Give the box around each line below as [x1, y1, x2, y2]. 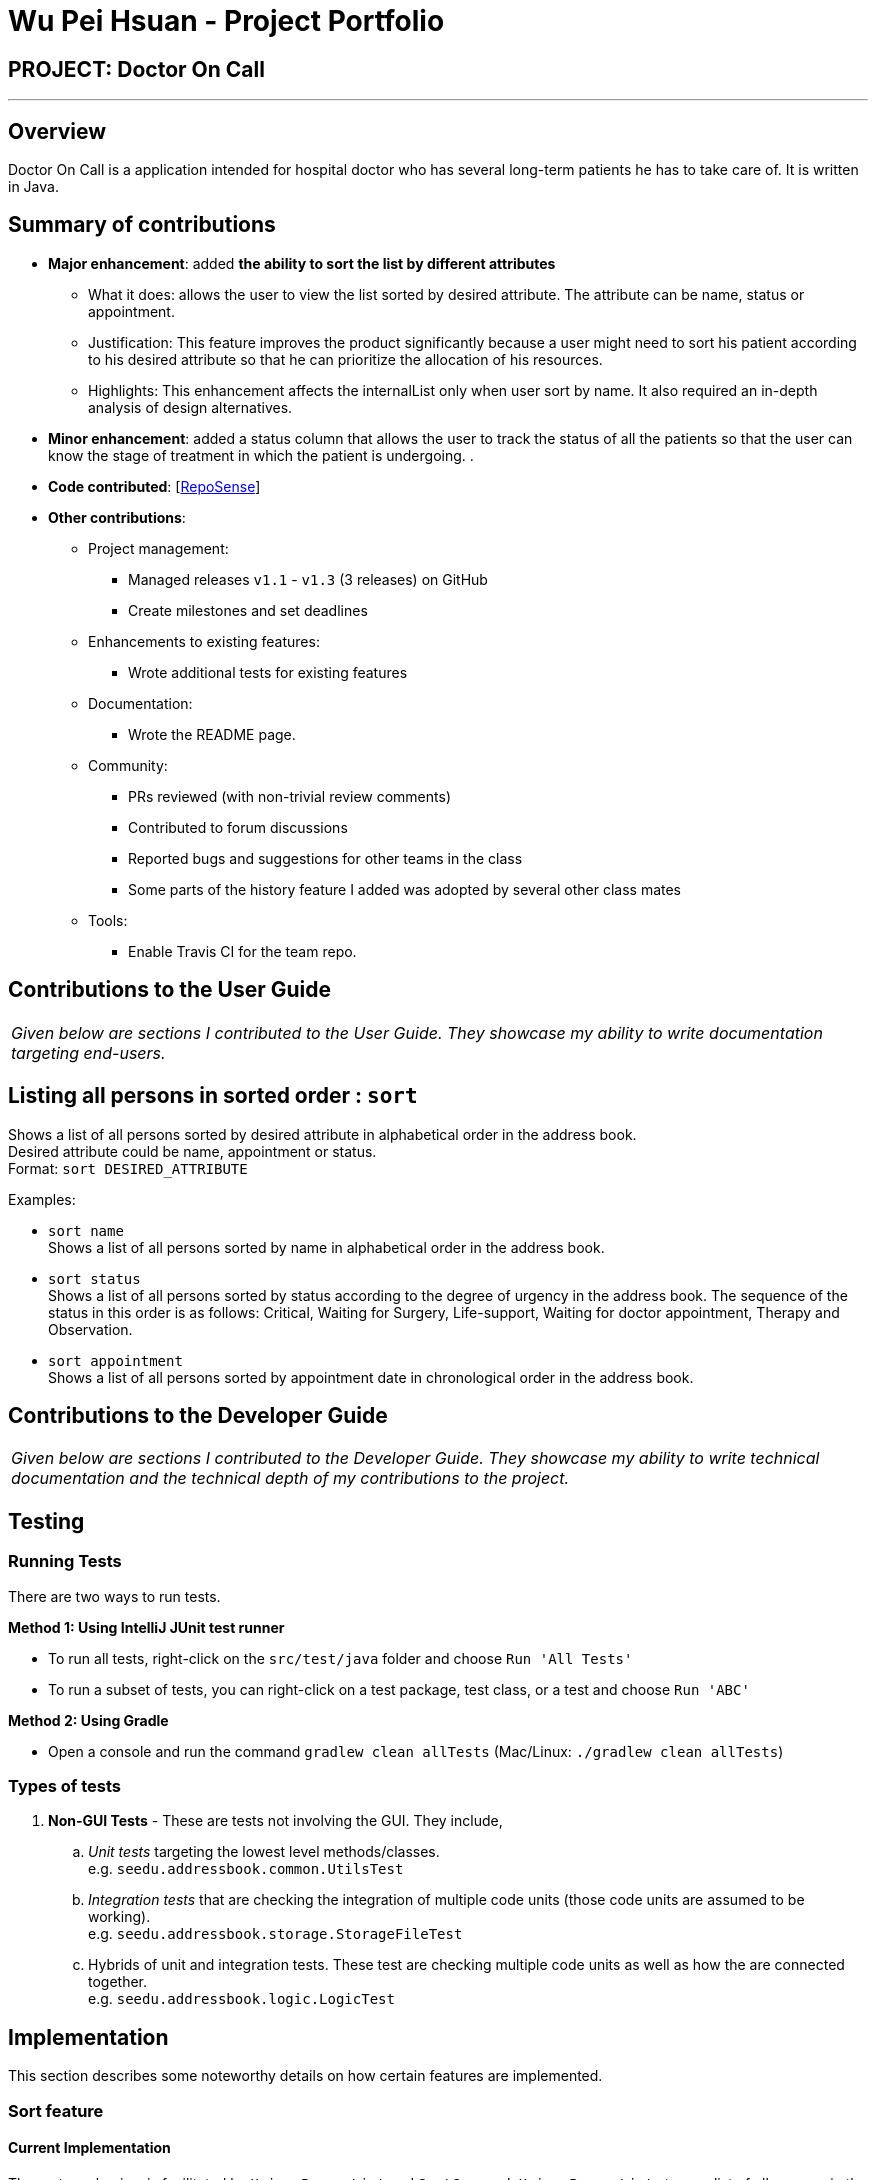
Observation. [48, 1320, 133, 1338]
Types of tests [8, 1775, 122, 1796]
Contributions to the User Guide [8, 977, 331, 1003]
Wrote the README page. [128, 725, 296, 743]
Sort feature [8, 2100, 104, 2121]
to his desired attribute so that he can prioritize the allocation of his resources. [88, 350, 603, 368]
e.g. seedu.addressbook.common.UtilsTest [88, 1860, 404, 1878]
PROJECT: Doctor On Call [8, 56, 265, 82]
